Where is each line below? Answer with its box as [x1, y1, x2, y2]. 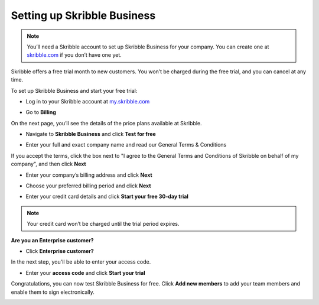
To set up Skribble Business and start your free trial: [11, 87, 138, 94]
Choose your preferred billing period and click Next [25, 182, 151, 189]
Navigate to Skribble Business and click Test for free [25, 131, 156, 138]
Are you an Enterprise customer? [11, 236, 94, 244]
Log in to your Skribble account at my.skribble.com [25, 98, 150, 105]
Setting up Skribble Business [11, 9, 156, 22]
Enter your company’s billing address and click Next [25, 171, 153, 179]
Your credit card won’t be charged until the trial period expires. [27, 220, 180, 228]
